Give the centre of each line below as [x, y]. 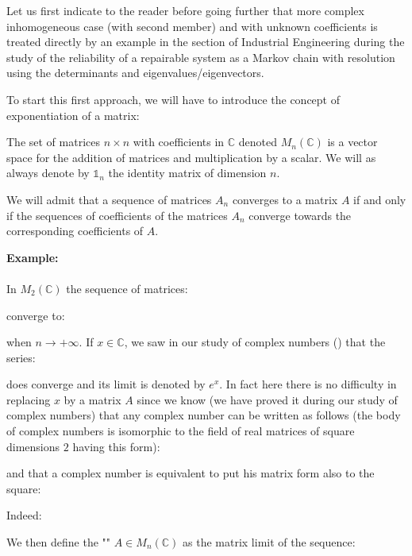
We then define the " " [59, 542]
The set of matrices [53, 142]
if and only [380, 199]
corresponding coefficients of [75, 231]
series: [21, 357]
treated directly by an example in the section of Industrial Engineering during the [206, 42]
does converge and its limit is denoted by [106, 384]
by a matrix [92, 399]
